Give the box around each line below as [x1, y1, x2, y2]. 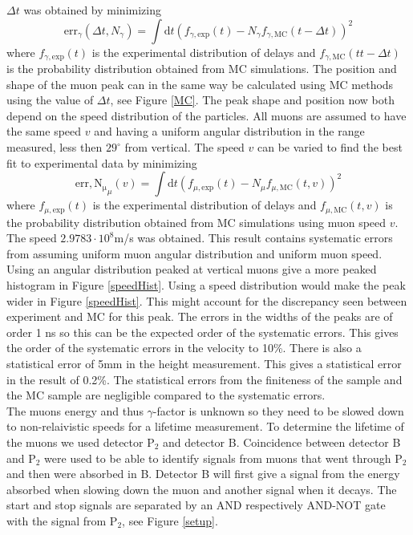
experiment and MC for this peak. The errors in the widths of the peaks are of [6, 308, 393, 325]
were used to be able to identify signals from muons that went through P [44, 449, 403, 466]
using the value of [6, 91, 94, 108]
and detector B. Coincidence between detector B [163, 433, 401, 450]
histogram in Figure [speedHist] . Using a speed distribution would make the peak [6, 277, 406, 294]
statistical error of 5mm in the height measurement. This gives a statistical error [6, 355, 402, 371]
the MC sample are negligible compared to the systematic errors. [6, 387, 326, 403]
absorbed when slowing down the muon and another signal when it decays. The [6, 480, 397, 497]
